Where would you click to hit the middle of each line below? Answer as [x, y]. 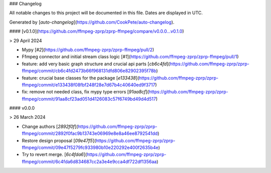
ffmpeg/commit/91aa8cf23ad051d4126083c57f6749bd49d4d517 [89, 99]
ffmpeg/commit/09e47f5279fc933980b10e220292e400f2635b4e [90, 147]
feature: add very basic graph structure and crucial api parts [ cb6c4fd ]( [96, 64]
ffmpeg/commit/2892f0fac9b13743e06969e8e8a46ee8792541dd [90, 133]
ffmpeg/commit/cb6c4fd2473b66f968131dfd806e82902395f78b [89, 71]
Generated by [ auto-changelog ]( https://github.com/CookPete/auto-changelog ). [92, 22]
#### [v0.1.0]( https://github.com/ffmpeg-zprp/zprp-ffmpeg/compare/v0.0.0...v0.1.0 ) [97, 31]
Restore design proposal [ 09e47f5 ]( [59, 140]
